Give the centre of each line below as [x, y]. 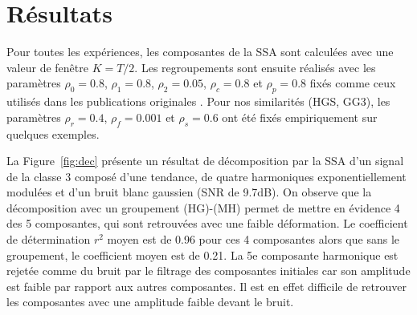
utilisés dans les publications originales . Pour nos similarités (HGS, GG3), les [198, 101]
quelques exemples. [53, 133]
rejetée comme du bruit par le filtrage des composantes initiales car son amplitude [208, 271]
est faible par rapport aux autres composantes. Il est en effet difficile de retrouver [207, 286]
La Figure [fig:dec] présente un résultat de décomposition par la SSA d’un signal [205, 161]
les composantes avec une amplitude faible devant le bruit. [150, 302]
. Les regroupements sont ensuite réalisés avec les [255, 67]
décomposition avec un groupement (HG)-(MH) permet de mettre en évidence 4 [203, 207]
